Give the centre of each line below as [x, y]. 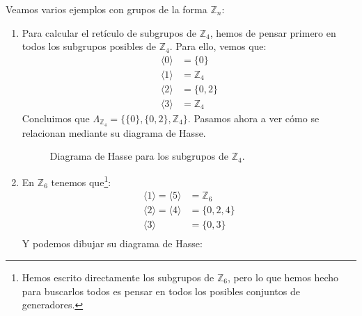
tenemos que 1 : [81, 181]
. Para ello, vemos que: [218, 46]
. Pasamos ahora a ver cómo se [253, 118]
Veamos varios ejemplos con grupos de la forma [107, 9]
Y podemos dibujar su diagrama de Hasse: [112, 243]
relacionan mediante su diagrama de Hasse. [114, 132]
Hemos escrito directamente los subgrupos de [118, 277]
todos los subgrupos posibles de [89, 46]
